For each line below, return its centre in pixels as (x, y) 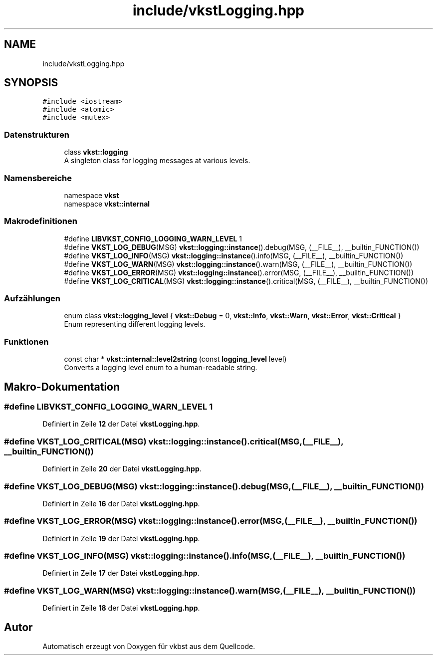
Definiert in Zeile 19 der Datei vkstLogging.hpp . (121, 538)
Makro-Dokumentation (62, 387)
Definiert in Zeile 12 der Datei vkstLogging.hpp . (121, 424)
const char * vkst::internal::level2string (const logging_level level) (175, 359)
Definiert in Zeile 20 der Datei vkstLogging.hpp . (122, 469)
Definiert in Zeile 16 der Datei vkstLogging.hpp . (121, 503)
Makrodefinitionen (41, 221)
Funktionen (26, 341)
